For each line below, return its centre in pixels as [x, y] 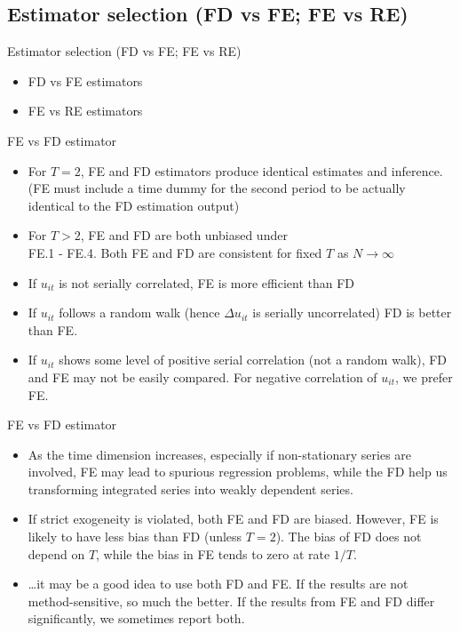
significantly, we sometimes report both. [136, 618]
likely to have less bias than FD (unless [135, 537]
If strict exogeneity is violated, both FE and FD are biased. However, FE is [233, 519]
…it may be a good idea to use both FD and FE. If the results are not [218, 584]
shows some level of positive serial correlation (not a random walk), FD [253, 360]
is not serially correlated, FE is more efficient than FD [207, 282]
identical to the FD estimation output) [134, 205]
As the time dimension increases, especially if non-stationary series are [220, 454]
